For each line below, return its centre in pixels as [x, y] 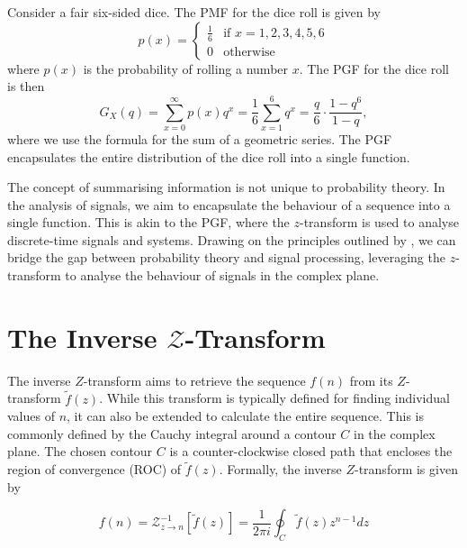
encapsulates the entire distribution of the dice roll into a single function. [209, 156]
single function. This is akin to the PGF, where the [148, 222]
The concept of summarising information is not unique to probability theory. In [226, 187]
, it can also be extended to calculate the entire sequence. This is [245, 416]
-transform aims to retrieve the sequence [194, 380]
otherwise [249, 52]
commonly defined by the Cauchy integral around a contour [172, 433]
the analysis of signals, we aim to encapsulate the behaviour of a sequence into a [229, 204]
